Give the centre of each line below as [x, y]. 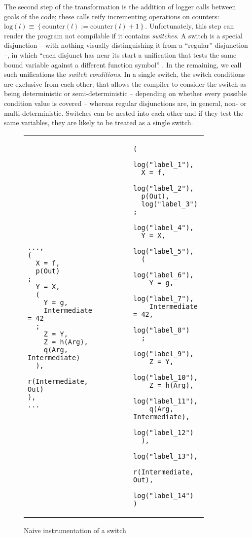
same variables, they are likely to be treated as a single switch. [99, 122]
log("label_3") [169, 204]
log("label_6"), [163, 275]
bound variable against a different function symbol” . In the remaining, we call [123, 64]
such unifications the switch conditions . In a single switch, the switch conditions [125, 74]
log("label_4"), [163, 227]
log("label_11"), [165, 401]
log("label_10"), [165, 377]
